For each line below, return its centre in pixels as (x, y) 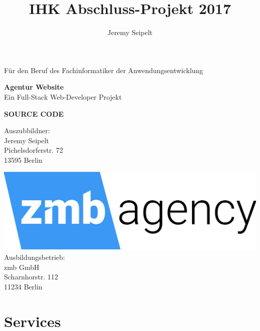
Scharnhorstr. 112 (31, 277)
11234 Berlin (23, 286)
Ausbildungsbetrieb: (34, 257)
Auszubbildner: (27, 130)
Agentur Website (34, 87)
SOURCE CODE (34, 113)
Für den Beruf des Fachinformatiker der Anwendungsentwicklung (104, 70)
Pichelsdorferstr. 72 (33, 150)
